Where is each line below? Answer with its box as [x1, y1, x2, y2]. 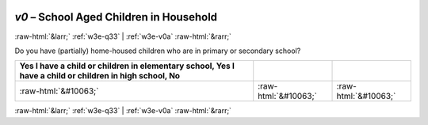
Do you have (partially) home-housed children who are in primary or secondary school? [14, 46, 301, 55]
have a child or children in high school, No [19, 70, 181, 81]
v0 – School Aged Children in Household [14, 10, 218, 24]
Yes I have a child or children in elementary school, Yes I [19, 60, 235, 71]
